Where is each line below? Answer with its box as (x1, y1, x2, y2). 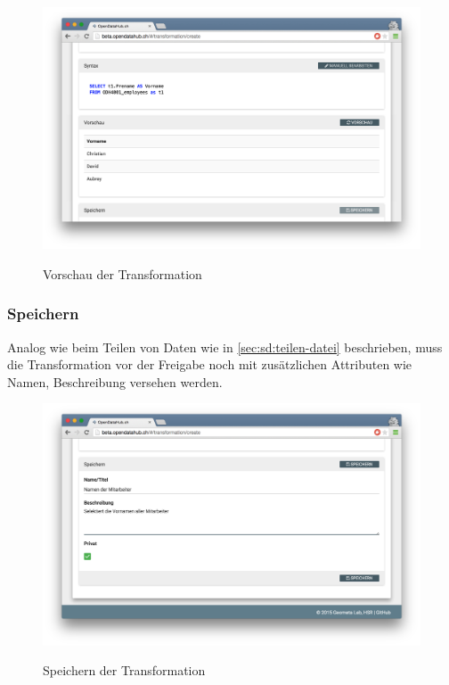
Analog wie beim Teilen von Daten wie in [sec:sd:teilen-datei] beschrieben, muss (7, 337, 443, 356)
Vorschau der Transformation (43, 264, 202, 283)
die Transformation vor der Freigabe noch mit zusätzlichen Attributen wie (7, 355, 412, 374)
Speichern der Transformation (43, 661, 206, 680)
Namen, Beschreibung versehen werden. (7, 372, 223, 391)
